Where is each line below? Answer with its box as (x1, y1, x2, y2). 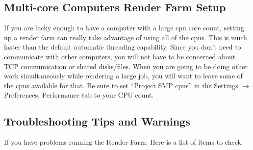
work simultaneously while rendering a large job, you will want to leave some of (4, 71, 243, 81)
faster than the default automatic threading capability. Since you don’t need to (4, 42, 241, 52)
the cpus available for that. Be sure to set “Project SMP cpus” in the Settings (4, 80, 238, 90)
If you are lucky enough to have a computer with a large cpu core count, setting (4, 23, 244, 33)
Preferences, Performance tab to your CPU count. (4, 90, 154, 100)
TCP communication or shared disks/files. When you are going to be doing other (4, 61, 248, 71)
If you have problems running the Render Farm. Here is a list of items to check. (4, 137, 243, 147)
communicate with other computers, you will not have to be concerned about (4, 51, 236, 61)
